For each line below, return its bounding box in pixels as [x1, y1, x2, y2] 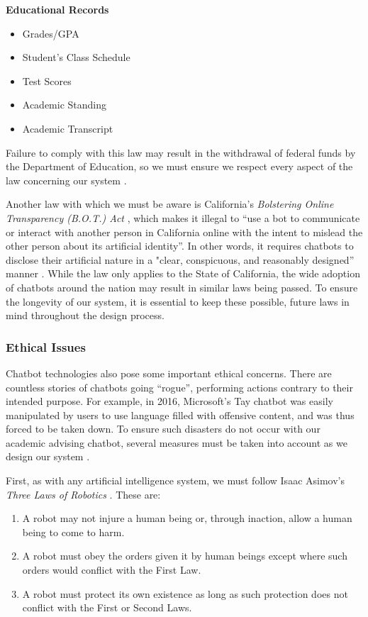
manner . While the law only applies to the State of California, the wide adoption [6, 266, 360, 281]
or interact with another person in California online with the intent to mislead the [6, 224, 363, 239]
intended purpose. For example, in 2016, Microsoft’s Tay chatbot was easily [6, 394, 333, 408]
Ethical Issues [6, 338, 86, 355]
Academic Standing [22, 97, 107, 112]
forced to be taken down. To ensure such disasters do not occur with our [6, 421, 320, 436]
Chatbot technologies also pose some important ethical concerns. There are [6, 365, 332, 380]
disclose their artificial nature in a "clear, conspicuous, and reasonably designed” [6, 252, 355, 267]
